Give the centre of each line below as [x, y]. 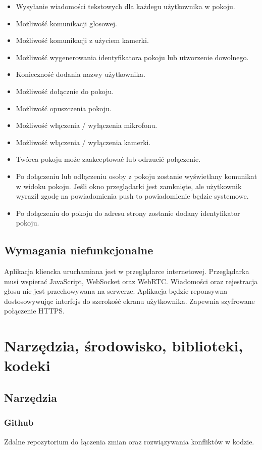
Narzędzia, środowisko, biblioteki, [124, 346]
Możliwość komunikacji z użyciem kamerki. [82, 40]
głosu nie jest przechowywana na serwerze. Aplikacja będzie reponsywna [116, 291]
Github [19, 422]
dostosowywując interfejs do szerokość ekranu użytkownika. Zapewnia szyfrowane [129, 301]
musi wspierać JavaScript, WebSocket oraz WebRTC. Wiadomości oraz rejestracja [131, 281]
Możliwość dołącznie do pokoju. [65, 91]
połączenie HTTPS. [35, 311]
